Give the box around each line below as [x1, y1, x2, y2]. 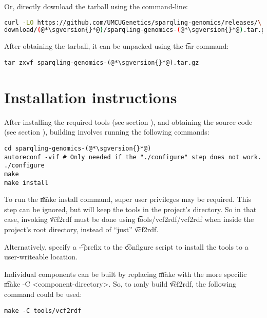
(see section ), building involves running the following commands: [4, 126, 209, 137]
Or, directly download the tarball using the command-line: [4, 1, 188, 11]
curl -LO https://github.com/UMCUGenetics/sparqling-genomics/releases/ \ [4, 18, 262, 26]
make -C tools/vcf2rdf [4, 307, 82, 314]
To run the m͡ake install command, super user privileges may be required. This [4, 194, 251, 204]
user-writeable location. [4, 251, 78, 262]
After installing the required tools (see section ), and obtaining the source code [4, 116, 253, 127]
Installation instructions [4, 86, 177, 107]
